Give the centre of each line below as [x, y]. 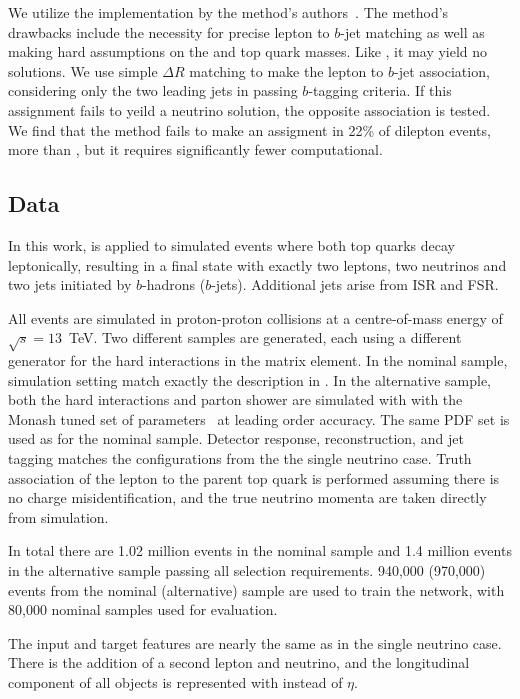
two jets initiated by [70, 284]
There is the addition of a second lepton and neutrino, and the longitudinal [239, 662]
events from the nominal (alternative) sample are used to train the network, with [256, 589]
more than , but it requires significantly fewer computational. [195, 149]
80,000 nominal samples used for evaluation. [143, 609]
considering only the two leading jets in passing [153, 90]
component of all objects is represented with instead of [175, 682]
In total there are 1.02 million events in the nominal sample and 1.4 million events [260, 550]
